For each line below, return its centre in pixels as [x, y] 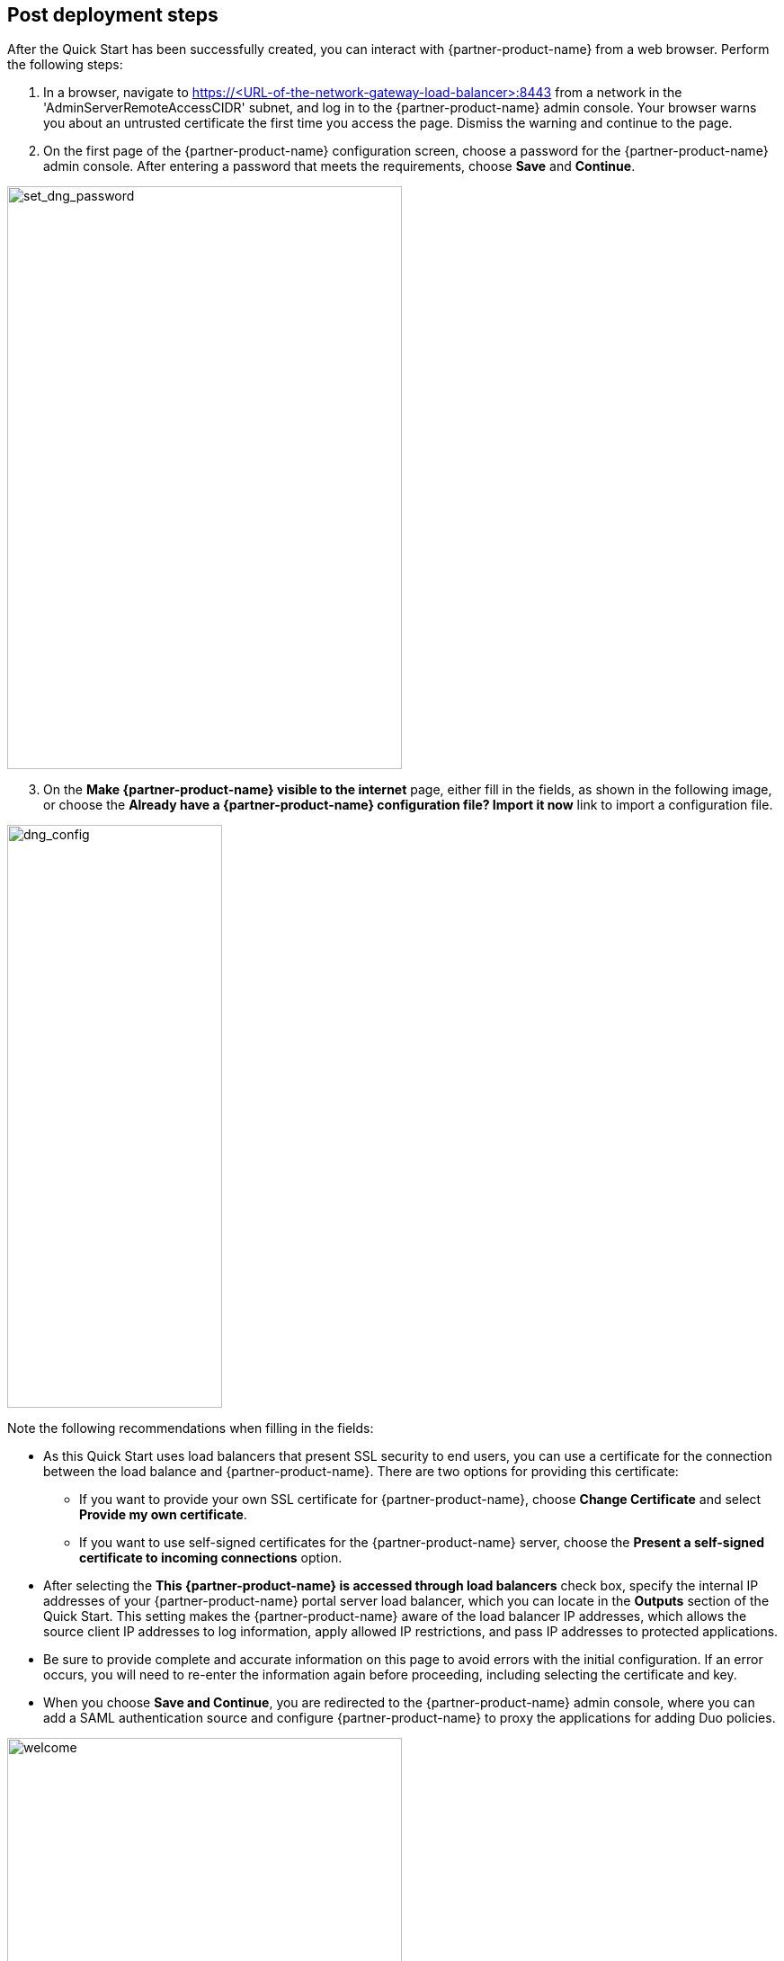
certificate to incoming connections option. [211, 1558]
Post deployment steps [113, 15]
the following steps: [65, 65]
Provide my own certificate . [163, 1515]
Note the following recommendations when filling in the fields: [191, 1428]
